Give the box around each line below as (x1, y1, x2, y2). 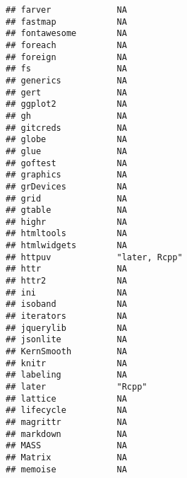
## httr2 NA (6, 276, 127, 286)
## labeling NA (6, 370, 127, 380)
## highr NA (6, 216, 127, 227)
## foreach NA (6, 40, 127, 50)
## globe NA (6, 134, 127, 145)
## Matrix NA (6, 452, 127, 462)
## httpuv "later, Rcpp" (6, 252, 183, 262)
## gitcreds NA (6, 122, 127, 133)
